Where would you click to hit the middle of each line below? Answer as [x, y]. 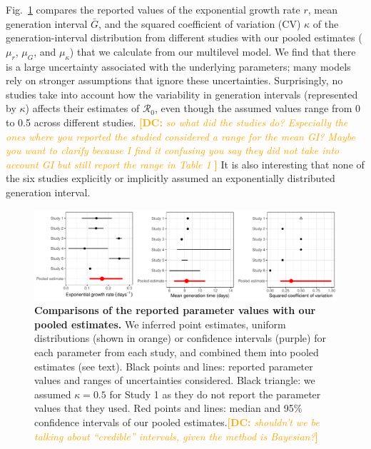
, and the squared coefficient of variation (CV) [200, 23]
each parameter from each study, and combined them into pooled [177, 352]
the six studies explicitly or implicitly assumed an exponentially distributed [171, 178]
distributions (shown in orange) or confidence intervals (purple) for [180, 338]
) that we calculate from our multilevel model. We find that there [213, 51]
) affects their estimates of [82, 108]
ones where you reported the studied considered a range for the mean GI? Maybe [181, 136]
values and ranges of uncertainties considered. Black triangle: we [175, 380]
